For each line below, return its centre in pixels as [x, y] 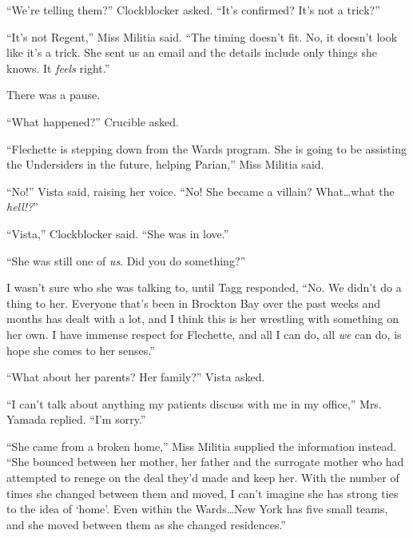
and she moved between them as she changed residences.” [146, 524]
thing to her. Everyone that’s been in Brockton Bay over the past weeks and [194, 303]
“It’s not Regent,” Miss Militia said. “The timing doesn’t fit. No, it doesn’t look [202, 36]
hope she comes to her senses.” [81, 350]
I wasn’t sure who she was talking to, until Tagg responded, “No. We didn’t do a [204, 287]
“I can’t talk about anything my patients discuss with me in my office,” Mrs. [194, 403]
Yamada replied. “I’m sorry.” [76, 419]
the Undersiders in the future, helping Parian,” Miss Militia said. [165, 164]
